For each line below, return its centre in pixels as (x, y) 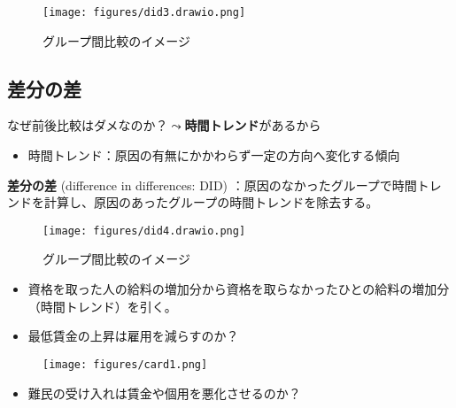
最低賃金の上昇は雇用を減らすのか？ (133, 336)
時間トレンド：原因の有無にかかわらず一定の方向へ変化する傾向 (214, 155)
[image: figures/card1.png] (125, 364)
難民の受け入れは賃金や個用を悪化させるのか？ (164, 393)
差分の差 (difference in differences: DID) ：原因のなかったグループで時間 (212, 185)
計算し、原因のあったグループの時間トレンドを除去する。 (211, 202)
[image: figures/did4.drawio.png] (144, 231)
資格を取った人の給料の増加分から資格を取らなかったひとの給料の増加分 (239, 289)
